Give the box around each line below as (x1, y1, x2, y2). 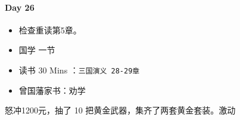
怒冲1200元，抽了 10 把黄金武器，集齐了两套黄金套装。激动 (5, 104, 236, 116)
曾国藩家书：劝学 (18, 84, 86, 96)
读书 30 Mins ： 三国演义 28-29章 (18, 63, 140, 76)
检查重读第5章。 (18, 23, 82, 36)
